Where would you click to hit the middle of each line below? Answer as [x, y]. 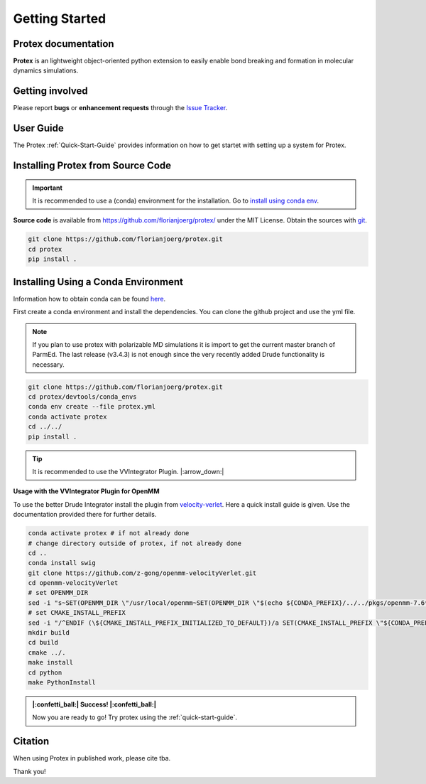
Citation [31, 742]
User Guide [38, 128]
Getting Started [60, 18]
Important [48, 188]
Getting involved [50, 91]
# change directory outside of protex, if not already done [135, 543]
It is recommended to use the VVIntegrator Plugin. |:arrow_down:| [128, 471]
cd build [43, 643]
